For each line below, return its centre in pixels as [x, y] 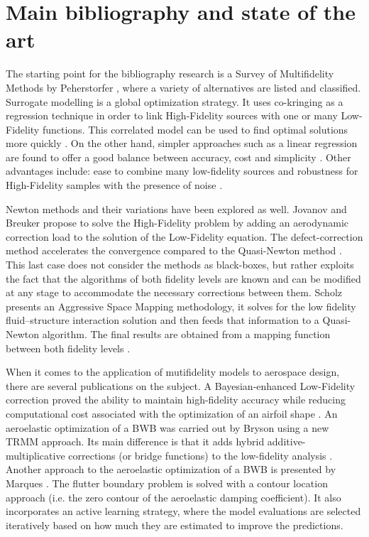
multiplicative [35, 455]
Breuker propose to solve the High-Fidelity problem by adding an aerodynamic [177, 223]
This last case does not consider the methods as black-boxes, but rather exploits [180, 265]
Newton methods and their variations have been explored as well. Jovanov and [176, 208]
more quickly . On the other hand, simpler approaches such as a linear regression [182, 143]
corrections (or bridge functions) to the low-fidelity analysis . [200, 455]
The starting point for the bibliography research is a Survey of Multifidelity [170, 74]
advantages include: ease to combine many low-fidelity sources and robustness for [182, 171]
